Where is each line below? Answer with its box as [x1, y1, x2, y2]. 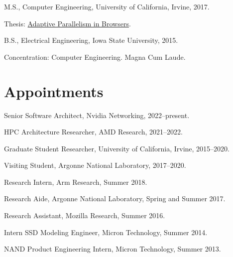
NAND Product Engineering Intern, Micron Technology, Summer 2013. [4, 244, 221, 254]
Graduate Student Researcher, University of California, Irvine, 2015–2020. [4, 143, 230, 153]
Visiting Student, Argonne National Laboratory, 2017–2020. [4, 160, 186, 170]
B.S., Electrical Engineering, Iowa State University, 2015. [4, 35, 178, 45]
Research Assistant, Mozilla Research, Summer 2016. [4, 210, 165, 221]
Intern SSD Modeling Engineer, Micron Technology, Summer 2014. [4, 227, 208, 237]
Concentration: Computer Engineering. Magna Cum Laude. [4, 51, 186, 62]
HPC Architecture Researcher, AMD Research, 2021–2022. [4, 127, 183, 137]
